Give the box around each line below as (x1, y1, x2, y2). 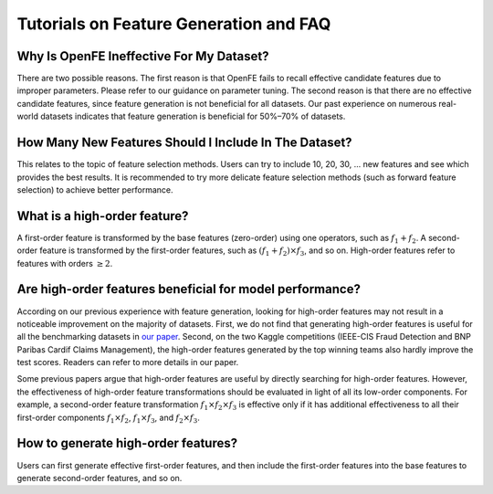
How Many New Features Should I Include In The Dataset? (16, 135, 352, 151)
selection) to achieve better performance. (16, 184, 173, 195)
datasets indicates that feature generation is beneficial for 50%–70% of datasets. (39, 110, 346, 122)
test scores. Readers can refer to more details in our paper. (16, 357, 239, 368)
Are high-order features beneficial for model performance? (16, 281, 361, 297)
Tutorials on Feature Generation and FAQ (16, 14, 331, 34)
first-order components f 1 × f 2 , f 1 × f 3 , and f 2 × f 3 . (16, 412, 200, 425)
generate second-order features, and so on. (16, 472, 183, 483)
